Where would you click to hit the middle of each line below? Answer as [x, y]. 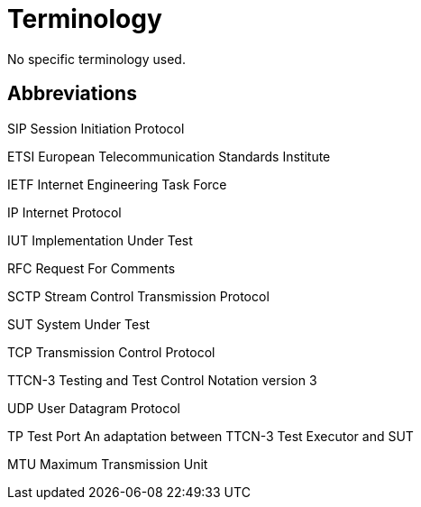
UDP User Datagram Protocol [94, 408]
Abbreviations [72, 94]
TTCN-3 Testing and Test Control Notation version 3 [162, 380]
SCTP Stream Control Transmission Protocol [138, 296]
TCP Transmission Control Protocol [111, 352]
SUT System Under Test [79, 324]
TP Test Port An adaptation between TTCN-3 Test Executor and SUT [210, 436]
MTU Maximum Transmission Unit [108, 464]
